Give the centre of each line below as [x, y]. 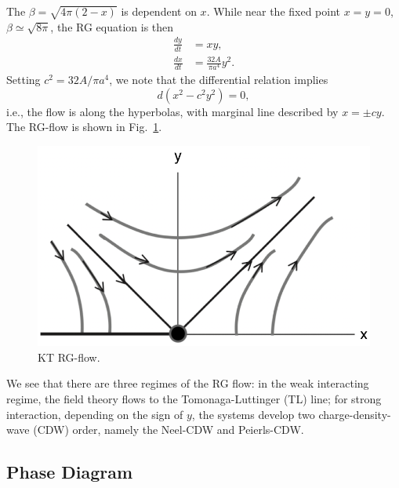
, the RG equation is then [112, 26]
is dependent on [159, 11]
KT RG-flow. [69, 357]
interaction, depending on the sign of [95, 414]
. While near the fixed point [274, 11]
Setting [24, 80]
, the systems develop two [253, 414]
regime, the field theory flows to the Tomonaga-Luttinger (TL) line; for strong [194, 399]
